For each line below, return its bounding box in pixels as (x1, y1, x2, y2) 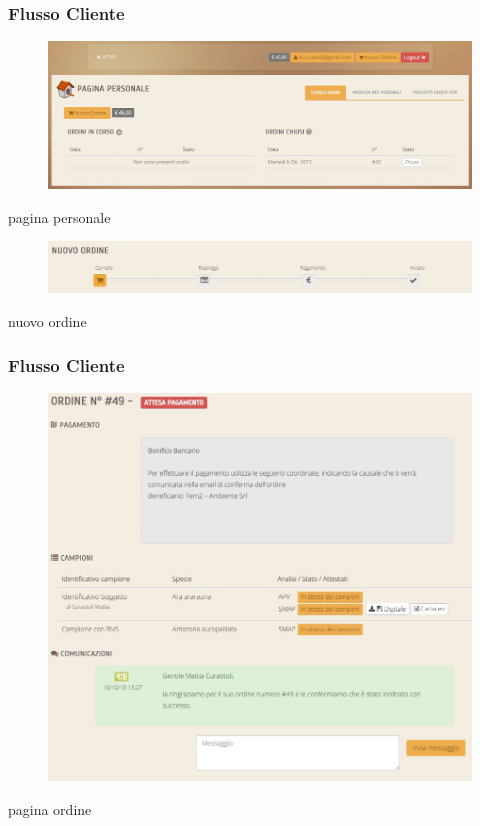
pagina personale (8, 206, 111, 227)
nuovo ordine (8, 310, 87, 331)
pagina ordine (8, 798, 92, 819)
